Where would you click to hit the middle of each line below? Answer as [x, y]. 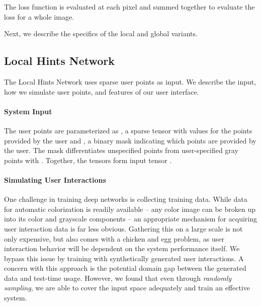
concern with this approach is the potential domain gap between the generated [125, 268]
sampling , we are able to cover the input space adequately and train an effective [127, 288]
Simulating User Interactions [55, 179]
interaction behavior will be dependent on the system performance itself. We [122, 248]
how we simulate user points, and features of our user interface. [102, 91]
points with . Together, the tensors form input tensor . [88, 160]
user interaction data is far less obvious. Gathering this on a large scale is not [123, 228]
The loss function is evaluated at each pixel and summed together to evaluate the [129, 7]
